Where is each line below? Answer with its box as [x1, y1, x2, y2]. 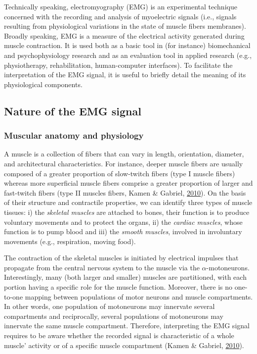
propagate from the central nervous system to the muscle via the [4, 262, 200, 272]
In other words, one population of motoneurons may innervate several [4, 301, 215, 311]
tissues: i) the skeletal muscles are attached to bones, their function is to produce [4, 206, 250, 217]
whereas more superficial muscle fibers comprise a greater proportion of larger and [4, 178, 253, 188]
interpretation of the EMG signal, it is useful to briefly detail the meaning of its [4, 69, 246, 80]
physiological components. [4, 79, 83, 89]
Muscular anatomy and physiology [4, 129, 144, 142]
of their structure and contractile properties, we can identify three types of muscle [4, 197, 253, 207]
